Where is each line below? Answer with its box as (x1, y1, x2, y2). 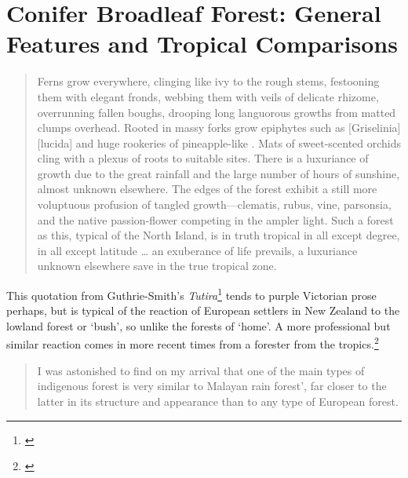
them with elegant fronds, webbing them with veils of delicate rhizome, (37, 88, 379, 104)
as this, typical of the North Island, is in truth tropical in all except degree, (37, 227, 400, 243)
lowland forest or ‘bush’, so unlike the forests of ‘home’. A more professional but (6, 317, 391, 334)
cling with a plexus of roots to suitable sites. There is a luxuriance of (37, 150, 369, 166)
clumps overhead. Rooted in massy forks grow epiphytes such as (37, 119, 345, 136)
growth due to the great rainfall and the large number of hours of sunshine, (37, 165, 400, 181)
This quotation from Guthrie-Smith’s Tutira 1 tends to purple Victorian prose (6, 285, 377, 303)
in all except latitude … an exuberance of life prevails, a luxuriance (37, 242, 358, 258)
